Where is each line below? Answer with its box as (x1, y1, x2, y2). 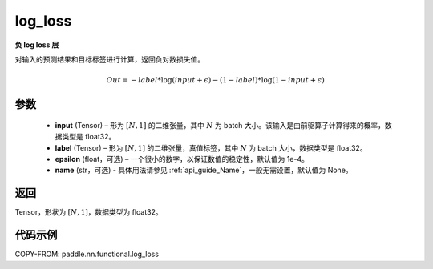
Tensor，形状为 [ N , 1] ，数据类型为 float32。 (14, 207, 164, 217)
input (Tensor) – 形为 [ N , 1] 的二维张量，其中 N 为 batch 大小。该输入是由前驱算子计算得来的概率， (55, 120, 385, 130)
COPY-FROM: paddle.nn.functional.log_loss (14, 249, 160, 259)
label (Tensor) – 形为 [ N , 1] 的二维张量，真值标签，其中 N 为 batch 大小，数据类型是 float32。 (55, 143, 368, 152)
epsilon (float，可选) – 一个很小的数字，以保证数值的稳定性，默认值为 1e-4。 (55, 154, 309, 163)
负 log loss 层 (14, 40, 59, 50)
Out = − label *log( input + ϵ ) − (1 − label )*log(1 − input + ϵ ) (106, 76, 325, 85)
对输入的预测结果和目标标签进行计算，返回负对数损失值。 (14, 54, 204, 64)
